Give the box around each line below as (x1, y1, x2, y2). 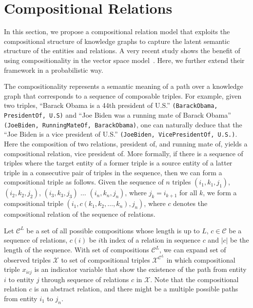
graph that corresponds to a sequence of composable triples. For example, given (4, 90, 242, 101)
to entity (8, 274, 35, 284)
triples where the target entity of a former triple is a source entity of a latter (4, 158, 233, 168)
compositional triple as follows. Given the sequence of (4, 177, 164, 187)
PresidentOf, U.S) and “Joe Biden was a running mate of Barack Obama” (4, 109, 231, 120)
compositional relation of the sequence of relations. (4, 209, 156, 219)
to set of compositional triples (61, 254, 150, 265)
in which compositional (166, 254, 235, 265)
